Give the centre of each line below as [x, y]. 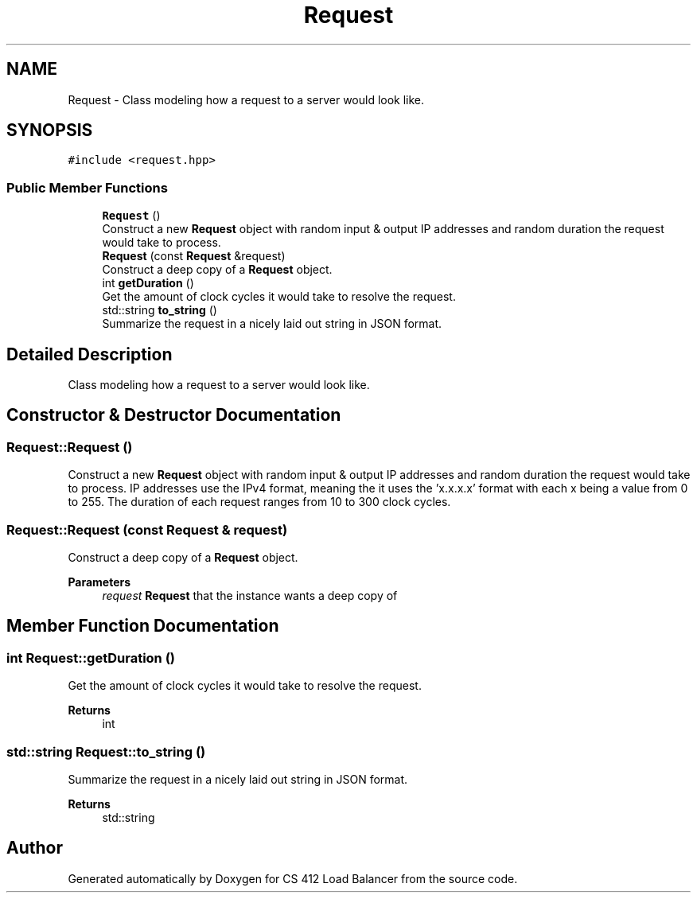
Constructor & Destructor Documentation [174, 415]
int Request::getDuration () [91, 658]
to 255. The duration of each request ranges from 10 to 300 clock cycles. [259, 502]
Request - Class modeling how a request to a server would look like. [246, 99]
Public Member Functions [87, 187]
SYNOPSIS [50, 130]
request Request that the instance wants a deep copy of [250, 595]
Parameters [99, 582]
